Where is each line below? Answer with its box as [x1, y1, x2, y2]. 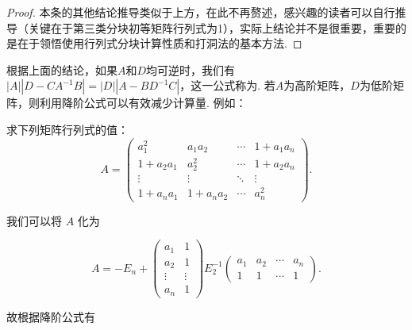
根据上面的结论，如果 [6, 61, 117, 78]
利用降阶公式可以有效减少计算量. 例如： [39, 94, 247, 111]
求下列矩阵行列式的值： [6, 121, 129, 137]
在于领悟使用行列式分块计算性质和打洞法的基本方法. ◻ [17, 35, 302, 52]
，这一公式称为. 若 [179, 77, 275, 94]
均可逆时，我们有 [146, 61, 236, 78]
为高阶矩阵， [283, 77, 351, 94]
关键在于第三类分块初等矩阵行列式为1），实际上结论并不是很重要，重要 [28, 19, 395, 36]
